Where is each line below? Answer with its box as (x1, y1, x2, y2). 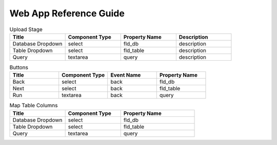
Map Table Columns (9, 102, 58, 109)
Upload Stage (9, 26, 43, 33)
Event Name (110, 71, 141, 79)
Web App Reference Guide (9, 8, 125, 19)
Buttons (9, 64, 28, 71)
